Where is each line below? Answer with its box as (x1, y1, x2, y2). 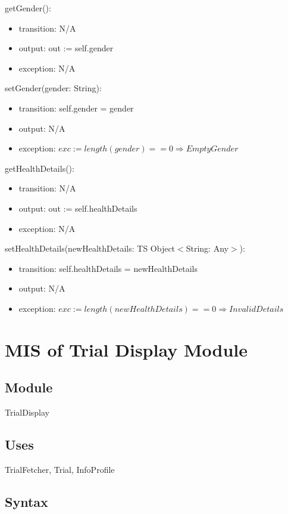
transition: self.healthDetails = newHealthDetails (18, 262, 198, 274)
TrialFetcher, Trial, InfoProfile (5, 463, 115, 475)
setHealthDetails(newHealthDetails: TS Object (5, 242, 176, 255)
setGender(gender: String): (5, 82, 102, 94)
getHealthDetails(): (5, 162, 74, 174)
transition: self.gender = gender (18, 101, 134, 114)
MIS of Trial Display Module (5, 337, 248, 361)
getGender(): (5, 2, 51, 14)
